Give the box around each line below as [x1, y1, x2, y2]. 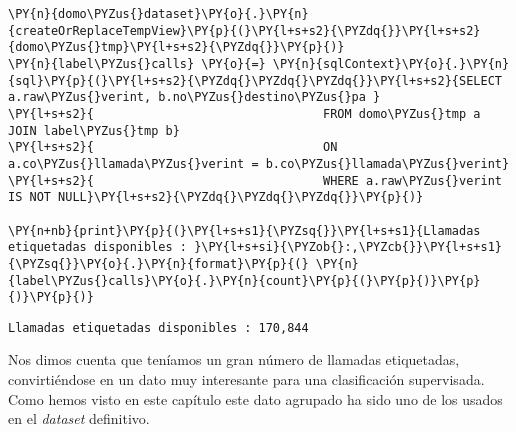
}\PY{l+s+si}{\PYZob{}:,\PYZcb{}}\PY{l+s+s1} [194, 240, 502, 255]
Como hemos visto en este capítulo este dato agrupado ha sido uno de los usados [8, 388, 503, 409]
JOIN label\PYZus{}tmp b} [8, 123, 180, 138]
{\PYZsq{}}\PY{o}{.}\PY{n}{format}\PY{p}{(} [8, 256, 309, 271]
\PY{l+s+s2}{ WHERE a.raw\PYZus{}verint [8, 173, 502, 188]
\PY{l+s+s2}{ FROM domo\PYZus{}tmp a [8, 106, 481, 121]
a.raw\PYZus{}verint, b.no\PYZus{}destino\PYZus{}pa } [8, 90, 381, 105]
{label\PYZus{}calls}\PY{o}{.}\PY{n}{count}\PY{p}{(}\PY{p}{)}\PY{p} [8, 273, 481, 288]
